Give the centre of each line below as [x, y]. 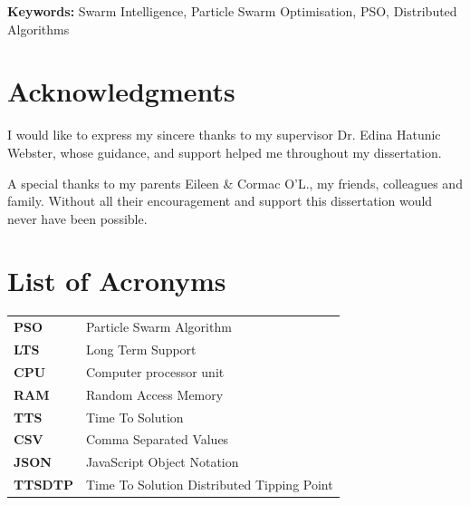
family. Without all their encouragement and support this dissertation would [220, 201]
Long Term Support [141, 349]
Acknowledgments [121, 91]
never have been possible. [77, 218]
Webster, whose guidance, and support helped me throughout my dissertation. [225, 152]
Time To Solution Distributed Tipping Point [209, 485]
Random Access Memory [154, 394]
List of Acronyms [117, 281]
